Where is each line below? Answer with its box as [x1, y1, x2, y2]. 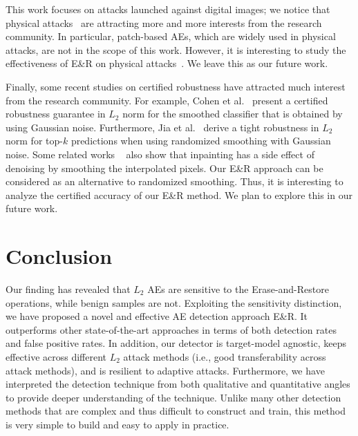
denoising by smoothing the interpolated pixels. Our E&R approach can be [6, 160, 323, 175]
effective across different [6, 350, 107, 363]
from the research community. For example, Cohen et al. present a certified [6, 93, 328, 107]
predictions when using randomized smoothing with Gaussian [70, 133, 331, 148]
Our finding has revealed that [6, 282, 131, 296]
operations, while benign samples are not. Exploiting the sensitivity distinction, [6, 295, 342, 310]
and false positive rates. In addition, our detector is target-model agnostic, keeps [6, 336, 346, 350]
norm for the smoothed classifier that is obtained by [122, 106, 343, 121]
